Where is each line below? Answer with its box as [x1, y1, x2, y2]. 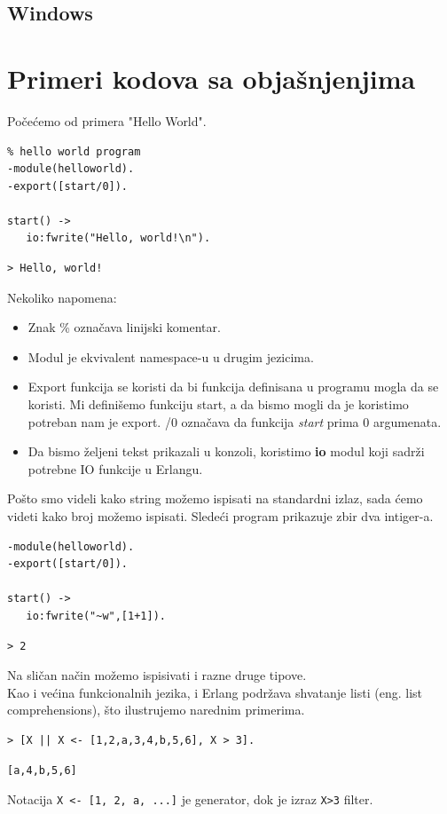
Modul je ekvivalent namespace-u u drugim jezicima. [27, 347, 314, 366]
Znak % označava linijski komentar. [27, 318, 221, 336]
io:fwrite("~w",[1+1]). [26, 609, 166, 622]
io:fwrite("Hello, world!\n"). [26, 232, 211, 245]
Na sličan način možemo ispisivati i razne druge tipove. [7, 666, 307, 684]
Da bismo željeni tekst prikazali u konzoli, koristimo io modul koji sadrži [27, 442, 425, 461]
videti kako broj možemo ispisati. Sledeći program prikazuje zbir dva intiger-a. [7, 507, 434, 525]
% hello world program [7, 145, 141, 158]
